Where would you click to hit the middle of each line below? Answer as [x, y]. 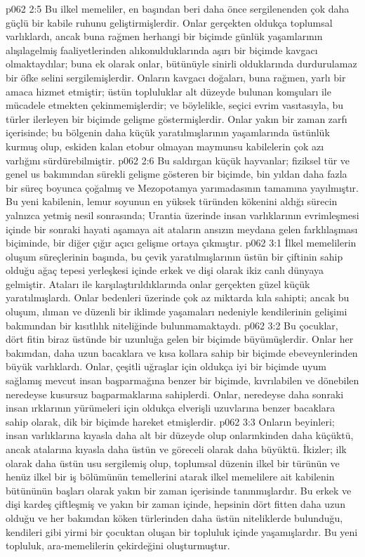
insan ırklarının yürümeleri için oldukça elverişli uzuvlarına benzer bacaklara [171, 408]
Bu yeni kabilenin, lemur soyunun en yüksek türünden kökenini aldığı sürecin [172, 201]
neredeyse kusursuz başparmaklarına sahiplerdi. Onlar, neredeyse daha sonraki [175, 394]
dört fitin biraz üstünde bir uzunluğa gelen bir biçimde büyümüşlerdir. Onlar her [180, 339]
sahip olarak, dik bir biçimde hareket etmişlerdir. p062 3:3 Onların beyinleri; [170, 421]
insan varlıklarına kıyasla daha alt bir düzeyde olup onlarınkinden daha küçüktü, [180, 435]
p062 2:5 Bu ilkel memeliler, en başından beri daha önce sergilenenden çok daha [178, 8]
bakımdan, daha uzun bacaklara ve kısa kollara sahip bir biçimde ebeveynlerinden [182, 352]
